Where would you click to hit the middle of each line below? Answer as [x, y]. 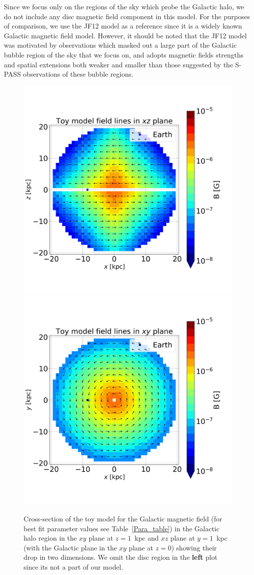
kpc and [147, 538]
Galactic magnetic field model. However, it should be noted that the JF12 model [126, 35]
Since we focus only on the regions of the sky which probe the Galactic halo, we [124, 6]
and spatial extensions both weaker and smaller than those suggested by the [119, 64]
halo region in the [50, 538]
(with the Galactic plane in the [70, 547]
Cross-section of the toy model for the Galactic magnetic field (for [123, 518]
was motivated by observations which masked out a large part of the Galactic [120, 45]
